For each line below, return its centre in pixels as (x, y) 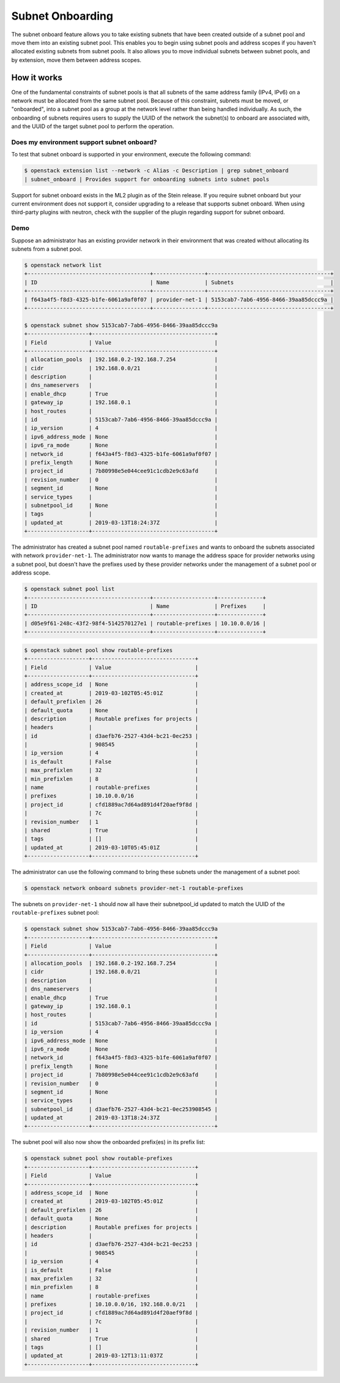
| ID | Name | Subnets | (179, 282)
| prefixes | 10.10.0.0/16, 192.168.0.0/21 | (111, 1305)
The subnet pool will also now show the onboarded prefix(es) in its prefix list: (108, 1142)
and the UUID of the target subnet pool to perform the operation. (93, 126)
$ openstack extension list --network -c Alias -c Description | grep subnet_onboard (156, 171)
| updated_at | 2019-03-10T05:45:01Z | (111, 847)
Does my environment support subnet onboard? (84, 142)
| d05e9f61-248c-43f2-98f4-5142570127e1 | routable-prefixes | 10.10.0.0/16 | (145, 623)
